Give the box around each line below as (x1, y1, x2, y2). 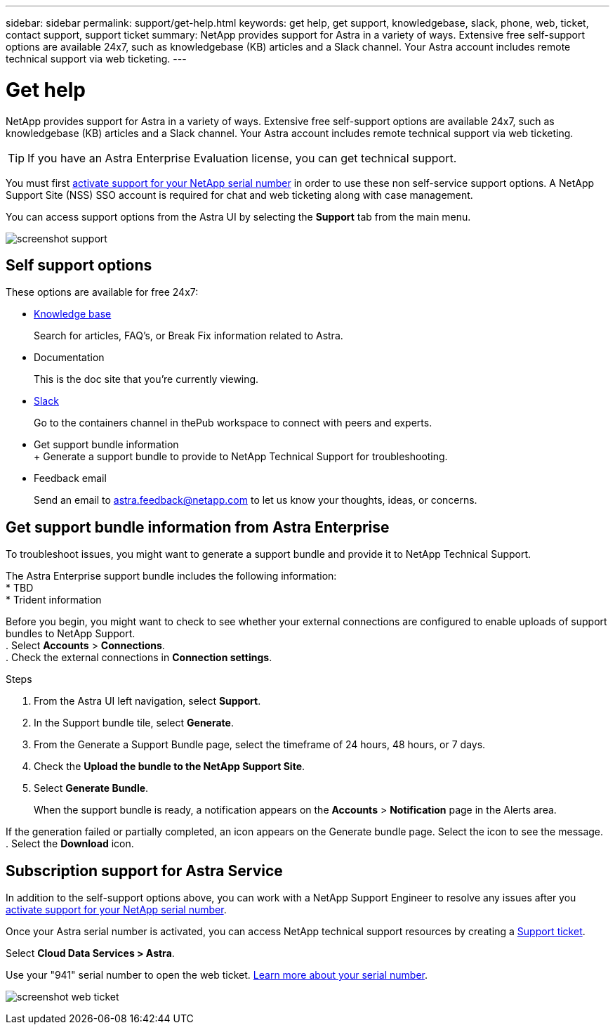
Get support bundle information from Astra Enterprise (6, 518, 390, 536)
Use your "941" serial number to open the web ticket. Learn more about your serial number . (6, 969, 428, 982)
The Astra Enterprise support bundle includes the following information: (6, 570, 337, 582)
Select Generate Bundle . (34, 782, 149, 795)
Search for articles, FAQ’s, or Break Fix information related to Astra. (34, 330, 343, 342)
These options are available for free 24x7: (6, 286, 199, 299)
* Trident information (6, 594, 102, 606)
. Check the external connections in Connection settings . (6, 651, 272, 664)
